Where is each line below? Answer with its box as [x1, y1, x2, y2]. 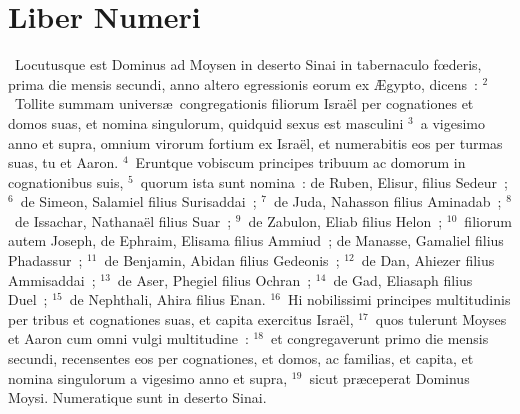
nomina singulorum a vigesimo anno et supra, [8, 367, 288, 388]
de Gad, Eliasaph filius [333, 269, 473, 290]
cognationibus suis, [8, 171, 124, 192]
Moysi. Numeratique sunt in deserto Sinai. [8, 387, 267, 408]
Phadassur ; [8, 250, 83, 271]
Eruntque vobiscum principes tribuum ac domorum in [135, 152, 466, 173]
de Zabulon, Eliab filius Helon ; [248, 210, 443, 231]
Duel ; [8, 289, 48, 310]
